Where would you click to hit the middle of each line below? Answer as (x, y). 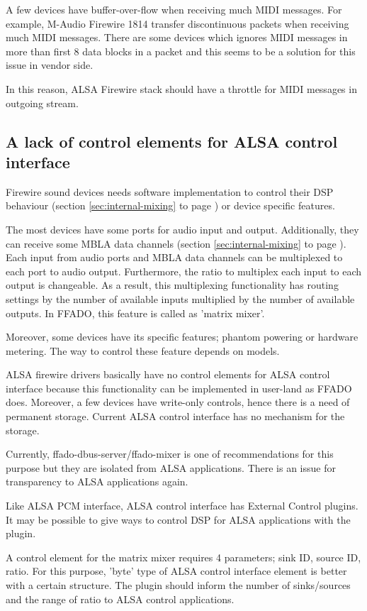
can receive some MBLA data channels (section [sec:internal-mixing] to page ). (176, 243)
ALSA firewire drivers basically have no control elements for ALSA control (168, 374)
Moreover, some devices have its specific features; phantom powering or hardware (182, 337)
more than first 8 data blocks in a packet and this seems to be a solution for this (181, 51)
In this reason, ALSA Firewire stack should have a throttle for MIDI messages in (181, 88)
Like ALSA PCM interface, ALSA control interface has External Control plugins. (182, 506)
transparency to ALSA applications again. (97, 481)
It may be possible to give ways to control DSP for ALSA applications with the (178, 519)
